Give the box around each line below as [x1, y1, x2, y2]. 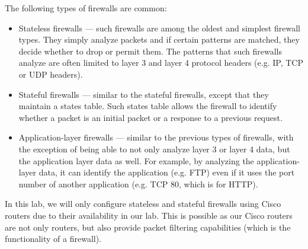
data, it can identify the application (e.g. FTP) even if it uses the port [38, 166, 295, 178]
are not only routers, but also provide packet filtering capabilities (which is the [5, 221, 291, 233]
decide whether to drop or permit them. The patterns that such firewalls [18, 44, 282, 57]
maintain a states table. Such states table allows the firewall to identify [18, 100, 277, 112]
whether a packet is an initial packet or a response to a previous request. [18, 111, 283, 123]
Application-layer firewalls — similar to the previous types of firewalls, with [18, 131, 294, 143]
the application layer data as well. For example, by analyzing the [18, 154, 254, 167]
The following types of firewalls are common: [5, 2, 167, 14]
